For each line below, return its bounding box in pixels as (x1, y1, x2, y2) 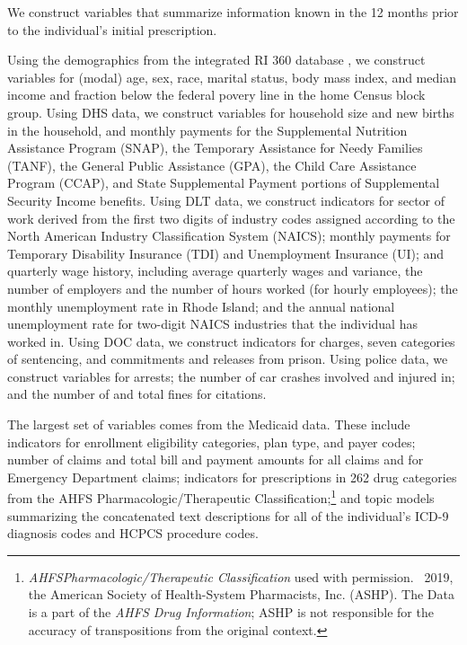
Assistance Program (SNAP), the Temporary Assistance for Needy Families (7, 138, 423, 157)
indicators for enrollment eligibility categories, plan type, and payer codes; (7, 432, 416, 451)
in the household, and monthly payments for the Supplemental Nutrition (7, 120, 408, 139)
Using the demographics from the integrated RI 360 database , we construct (7, 50, 426, 69)
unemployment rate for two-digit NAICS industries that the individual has (7, 314, 418, 333)
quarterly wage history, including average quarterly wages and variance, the (7, 261, 423, 280)
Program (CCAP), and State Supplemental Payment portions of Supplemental (7, 173, 440, 192)
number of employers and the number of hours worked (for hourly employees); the (7, 278, 458, 297)
